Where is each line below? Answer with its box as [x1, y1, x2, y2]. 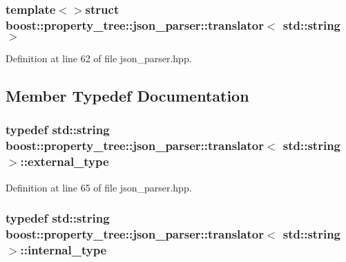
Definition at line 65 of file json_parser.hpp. [6, 180, 192, 194]
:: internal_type [20, 241, 107, 258]
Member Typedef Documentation [6, 85, 249, 106]
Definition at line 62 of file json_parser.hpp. [6, 51, 192, 66]
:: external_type [20, 153, 109, 170]
